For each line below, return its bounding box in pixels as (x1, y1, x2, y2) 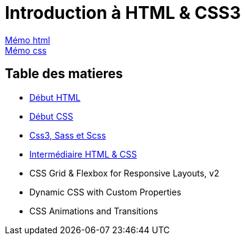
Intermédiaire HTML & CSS (29, 148, 137, 159)
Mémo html (5, 34, 50, 45)
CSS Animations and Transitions (29, 205, 158, 216)
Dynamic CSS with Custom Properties (29, 186, 181, 197)
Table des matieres (5, 66, 123, 82)
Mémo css (5, 45, 47, 56)
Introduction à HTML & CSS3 (5, 2, 241, 23)
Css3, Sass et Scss (29, 129, 106, 140)
